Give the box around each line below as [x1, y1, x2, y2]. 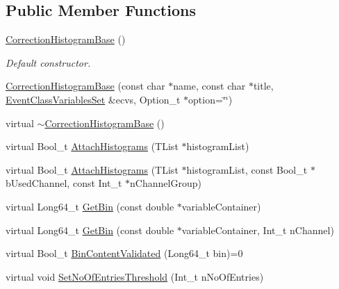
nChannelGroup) [130, 176, 201, 190]
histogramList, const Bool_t [186, 162, 308, 176]
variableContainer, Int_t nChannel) [181, 222, 334, 237]
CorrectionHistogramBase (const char [6, 79, 165, 93]
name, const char [173, 79, 246, 93]
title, [253, 79, 274, 93]
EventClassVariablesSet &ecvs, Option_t [6, 92, 181, 106]
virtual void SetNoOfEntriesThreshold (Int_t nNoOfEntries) [6, 269, 264, 283]
